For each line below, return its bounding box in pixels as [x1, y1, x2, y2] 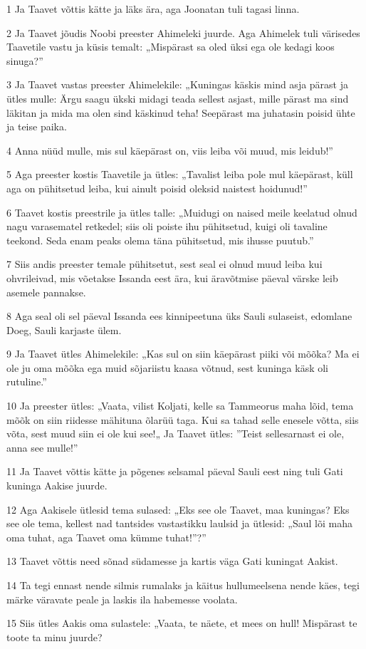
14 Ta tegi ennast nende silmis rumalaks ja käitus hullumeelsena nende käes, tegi [6, 578, 360, 592]
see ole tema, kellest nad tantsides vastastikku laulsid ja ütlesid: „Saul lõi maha [6, 516, 352, 531]
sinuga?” [6, 53, 43, 68]
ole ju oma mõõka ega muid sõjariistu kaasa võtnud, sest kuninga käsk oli [6, 360, 329, 375]
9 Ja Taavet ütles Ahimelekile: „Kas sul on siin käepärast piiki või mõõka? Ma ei [6, 346, 360, 361]
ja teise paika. [6, 119, 67, 134]
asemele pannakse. [6, 284, 86, 299]
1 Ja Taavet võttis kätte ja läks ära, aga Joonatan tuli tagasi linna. [6, 1, 300, 16]
